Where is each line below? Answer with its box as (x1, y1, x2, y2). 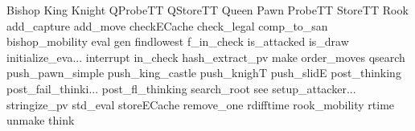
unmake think (6, 112, 75, 129)
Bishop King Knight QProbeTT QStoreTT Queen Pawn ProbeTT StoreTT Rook (6, 2, 409, 18)
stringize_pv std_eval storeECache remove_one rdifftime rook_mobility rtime (6, 96, 395, 113)
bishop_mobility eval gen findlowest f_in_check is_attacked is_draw (6, 33, 349, 50)
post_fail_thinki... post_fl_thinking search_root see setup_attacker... (6, 80, 356, 96)
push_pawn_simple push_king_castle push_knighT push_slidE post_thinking (6, 64, 401, 81)
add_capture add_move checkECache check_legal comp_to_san (6, 17, 328, 34)
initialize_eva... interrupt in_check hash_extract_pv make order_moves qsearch (6, 48, 405, 65)
